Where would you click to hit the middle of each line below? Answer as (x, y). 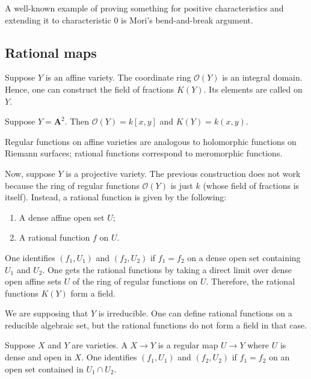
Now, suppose (30, 173)
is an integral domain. (262, 77)
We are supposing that (47, 313)
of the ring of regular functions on (135, 281)
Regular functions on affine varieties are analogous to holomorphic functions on (151, 141)
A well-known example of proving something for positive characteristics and (144, 8)
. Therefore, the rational (251, 281)
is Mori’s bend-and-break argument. (187, 20)
